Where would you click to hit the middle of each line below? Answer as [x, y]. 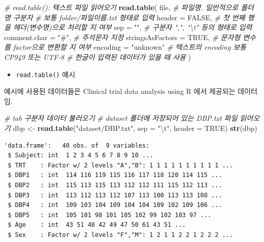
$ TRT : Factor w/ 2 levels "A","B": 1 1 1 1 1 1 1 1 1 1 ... [121, 165]
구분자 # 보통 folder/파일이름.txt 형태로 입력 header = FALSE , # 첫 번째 [129, 17]
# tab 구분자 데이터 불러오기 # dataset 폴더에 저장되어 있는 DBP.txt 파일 [121, 118]
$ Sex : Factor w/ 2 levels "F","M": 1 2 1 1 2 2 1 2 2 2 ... [121, 235]
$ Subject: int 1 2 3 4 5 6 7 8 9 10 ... [80, 155]
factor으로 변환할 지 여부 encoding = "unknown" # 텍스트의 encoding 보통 [129, 47]
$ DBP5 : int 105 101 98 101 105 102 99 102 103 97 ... [110, 215]
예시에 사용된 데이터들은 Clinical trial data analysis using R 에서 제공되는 [120, 91]
